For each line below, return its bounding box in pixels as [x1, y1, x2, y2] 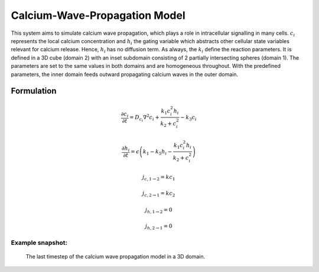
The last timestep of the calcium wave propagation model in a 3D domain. [25, 253, 206, 260]
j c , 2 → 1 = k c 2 [142, 190, 175, 198]
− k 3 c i [180, 114, 197, 122]
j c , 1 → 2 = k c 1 [142, 173, 175, 182]
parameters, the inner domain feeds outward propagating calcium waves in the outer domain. [11, 71, 239, 78]
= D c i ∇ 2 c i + [129, 113, 159, 123]
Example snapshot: [11, 238, 68, 247]
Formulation [11, 86, 57, 96]
